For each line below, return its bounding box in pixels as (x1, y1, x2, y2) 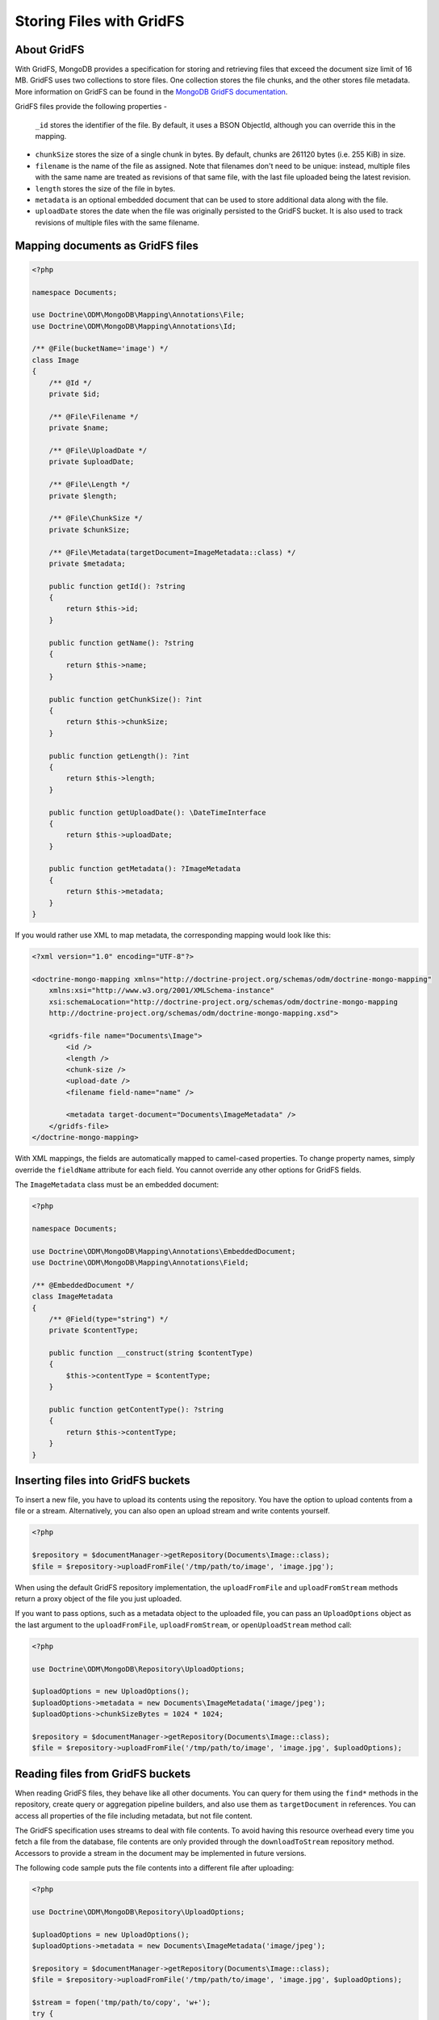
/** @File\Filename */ (48, 412, 139, 421)
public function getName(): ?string (48, 638, 194, 647)
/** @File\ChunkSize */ (48, 514, 143, 523)
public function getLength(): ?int (48, 751, 190, 760)
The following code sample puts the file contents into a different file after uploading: (15, 1863, 295, 1873)
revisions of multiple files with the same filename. (35, 217, 200, 227)
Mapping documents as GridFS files (15, 238, 199, 252)
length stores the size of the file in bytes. (35, 183, 176, 193)
